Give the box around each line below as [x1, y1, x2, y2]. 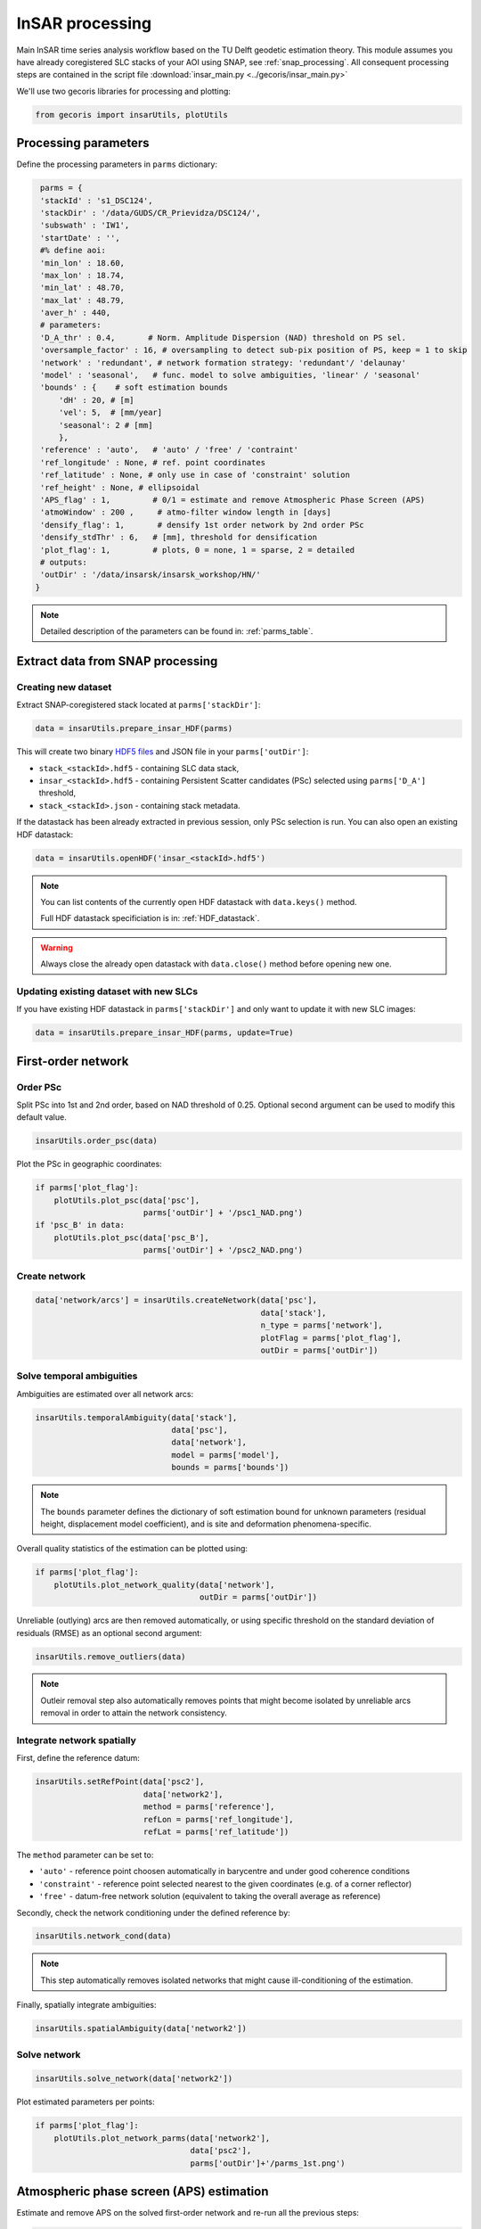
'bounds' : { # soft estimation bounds [40, 382, 229, 392]
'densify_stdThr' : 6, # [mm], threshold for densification [40, 532, 318, 543]
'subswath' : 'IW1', [40, 220, 130, 231]
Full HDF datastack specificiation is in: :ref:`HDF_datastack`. [40, 913, 260, 924]
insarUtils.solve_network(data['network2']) [35, 2074, 233, 2084]
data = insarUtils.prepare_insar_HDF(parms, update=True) [35, 1028, 294, 1038]
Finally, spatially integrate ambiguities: [16, 2000, 157, 2011]
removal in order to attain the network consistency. [40, 1707, 227, 1718]
